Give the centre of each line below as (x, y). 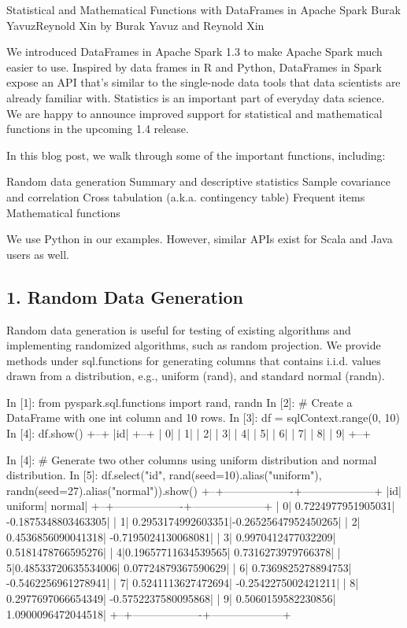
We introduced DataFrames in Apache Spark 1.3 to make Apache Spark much (194, 52)
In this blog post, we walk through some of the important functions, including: (196, 155)
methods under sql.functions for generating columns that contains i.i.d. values (194, 360)
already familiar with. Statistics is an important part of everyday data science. (196, 97)
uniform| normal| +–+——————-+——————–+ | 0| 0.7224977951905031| (201, 506)
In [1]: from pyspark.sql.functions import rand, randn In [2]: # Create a (179, 402)
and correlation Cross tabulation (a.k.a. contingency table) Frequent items (186, 196)
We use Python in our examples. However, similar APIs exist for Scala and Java (200, 239)
